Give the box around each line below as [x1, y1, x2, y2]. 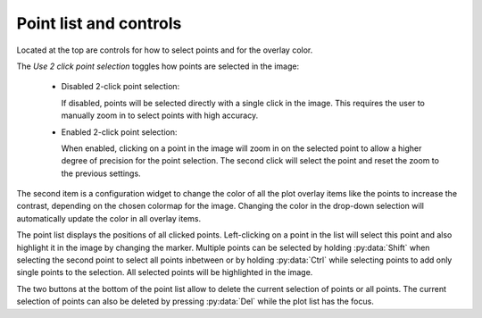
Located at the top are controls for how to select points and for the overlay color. [16, 45, 313, 55]
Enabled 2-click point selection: [61, 126, 178, 138]
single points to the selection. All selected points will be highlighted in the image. [16, 267, 313, 278]
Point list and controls [16, 13, 182, 33]
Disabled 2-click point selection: [61, 81, 180, 92]
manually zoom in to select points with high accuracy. [61, 110, 259, 121]
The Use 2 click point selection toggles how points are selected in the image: [16, 61, 299, 71]
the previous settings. [61, 168, 142, 179]
